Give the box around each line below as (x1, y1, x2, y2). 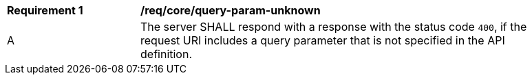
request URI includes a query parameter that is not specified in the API (140, 34, 505, 47)
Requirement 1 (7, 3, 83, 17)
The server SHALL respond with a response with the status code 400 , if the (140, 20, 527, 34)
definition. (140, 47, 193, 61)
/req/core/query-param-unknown (140, 3, 321, 17)
